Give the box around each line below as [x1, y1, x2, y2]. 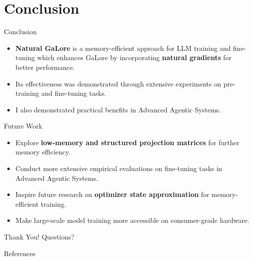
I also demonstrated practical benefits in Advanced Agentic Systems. [15, 104, 221, 114]
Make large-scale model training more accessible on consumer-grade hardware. [15, 215, 250, 225]
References [4, 248, 36, 258]
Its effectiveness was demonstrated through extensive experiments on [15, 78, 221, 88]
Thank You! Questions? [4, 232, 75, 242]
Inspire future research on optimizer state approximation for [15, 189, 210, 199]
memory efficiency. [15, 147, 71, 157]
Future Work [4, 121, 42, 131]
